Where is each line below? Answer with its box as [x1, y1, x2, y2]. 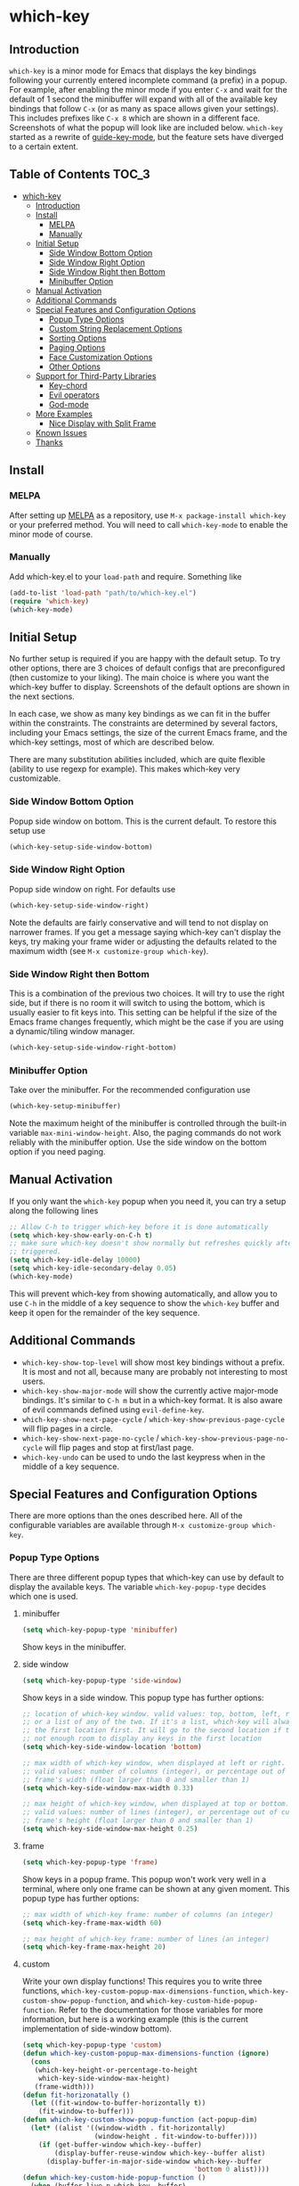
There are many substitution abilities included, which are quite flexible [9, 754, 266, 765]
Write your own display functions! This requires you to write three [21, 1976, 263, 1987]
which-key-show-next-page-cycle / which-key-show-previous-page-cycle [21, 1413, 285, 1424]
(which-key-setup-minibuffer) [9, 1102, 122, 1111]
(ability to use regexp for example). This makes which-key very [9, 764, 240, 775]
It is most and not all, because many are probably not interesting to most [21, 1366, 288, 1377]
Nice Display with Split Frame [48, 417, 157, 429]
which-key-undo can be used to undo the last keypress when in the [21, 1451, 265, 1462]
